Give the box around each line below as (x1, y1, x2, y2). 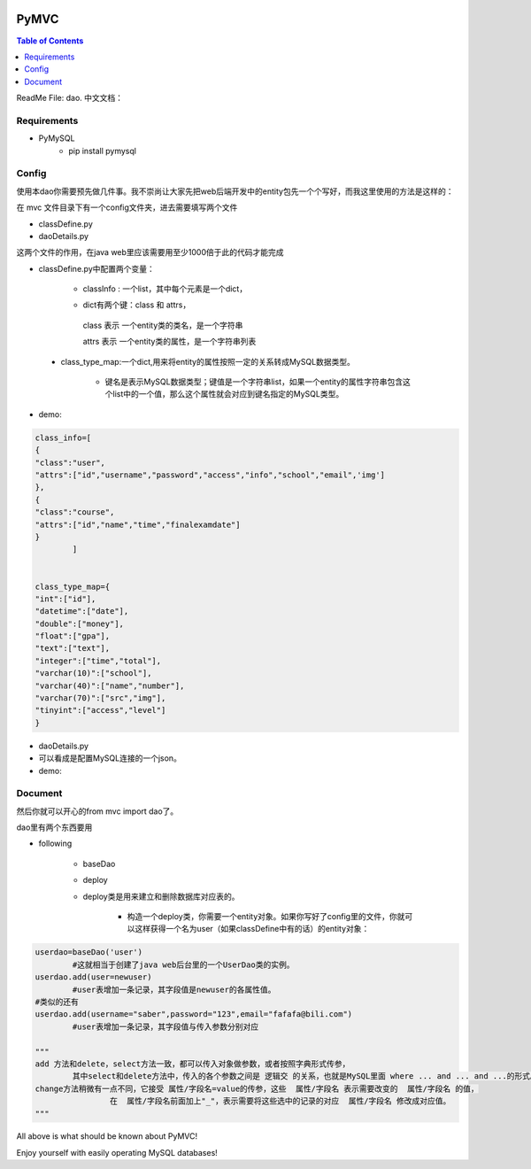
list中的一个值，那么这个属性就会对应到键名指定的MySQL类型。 (112, 389, 344, 399)
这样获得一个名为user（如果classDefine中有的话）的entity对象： (134, 924, 370, 934)
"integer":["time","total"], (35, 655, 162, 666)
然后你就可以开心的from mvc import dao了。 (16, 806, 179, 817)
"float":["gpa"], (35, 631, 111, 641)
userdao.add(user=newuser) (35, 972, 152, 982)
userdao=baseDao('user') (35, 948, 143, 957)
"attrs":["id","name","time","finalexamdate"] (35, 519, 241, 530)
